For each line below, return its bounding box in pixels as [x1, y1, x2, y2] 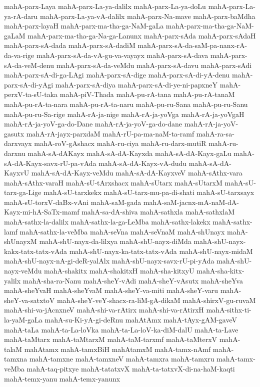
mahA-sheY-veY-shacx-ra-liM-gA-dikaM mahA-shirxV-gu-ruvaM [56, 294, 256, 305]
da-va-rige [4, 49, 34, 60]
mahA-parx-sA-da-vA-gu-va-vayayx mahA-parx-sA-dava [36, 49, 208, 60]
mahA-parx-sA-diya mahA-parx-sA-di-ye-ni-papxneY [55, 79, 217, 89]
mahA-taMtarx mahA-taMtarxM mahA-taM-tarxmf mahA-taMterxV [4, 334, 217, 344]
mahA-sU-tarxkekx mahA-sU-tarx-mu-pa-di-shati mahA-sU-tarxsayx [43, 187, 254, 197]
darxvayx [4, 138, 32, 148]
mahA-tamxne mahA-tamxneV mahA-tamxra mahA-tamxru [29, 353, 214, 364]
